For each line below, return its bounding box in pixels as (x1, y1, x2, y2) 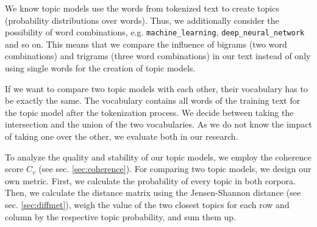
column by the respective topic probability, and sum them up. (5, 210, 237, 223)
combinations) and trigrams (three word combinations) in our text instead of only (5, 49, 311, 62)
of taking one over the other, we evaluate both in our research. (5, 130, 238, 142)
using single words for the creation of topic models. (5, 62, 196, 74)
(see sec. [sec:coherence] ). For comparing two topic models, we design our (38, 162, 312, 175)
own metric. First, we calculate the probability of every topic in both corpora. (5, 174, 296, 187)
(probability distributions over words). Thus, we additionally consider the (5, 13, 279, 26)
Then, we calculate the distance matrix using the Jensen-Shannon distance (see (5, 186, 301, 199)
